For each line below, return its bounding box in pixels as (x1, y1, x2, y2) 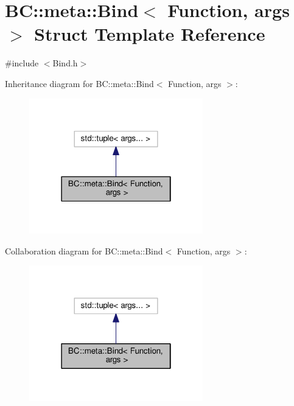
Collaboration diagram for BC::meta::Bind (5, 244, 163, 257)
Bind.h (52, 57, 78, 69)
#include (5, 57, 39, 69)
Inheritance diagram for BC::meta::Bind (5, 77, 154, 89)
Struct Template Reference (34, 21, 265, 46)
